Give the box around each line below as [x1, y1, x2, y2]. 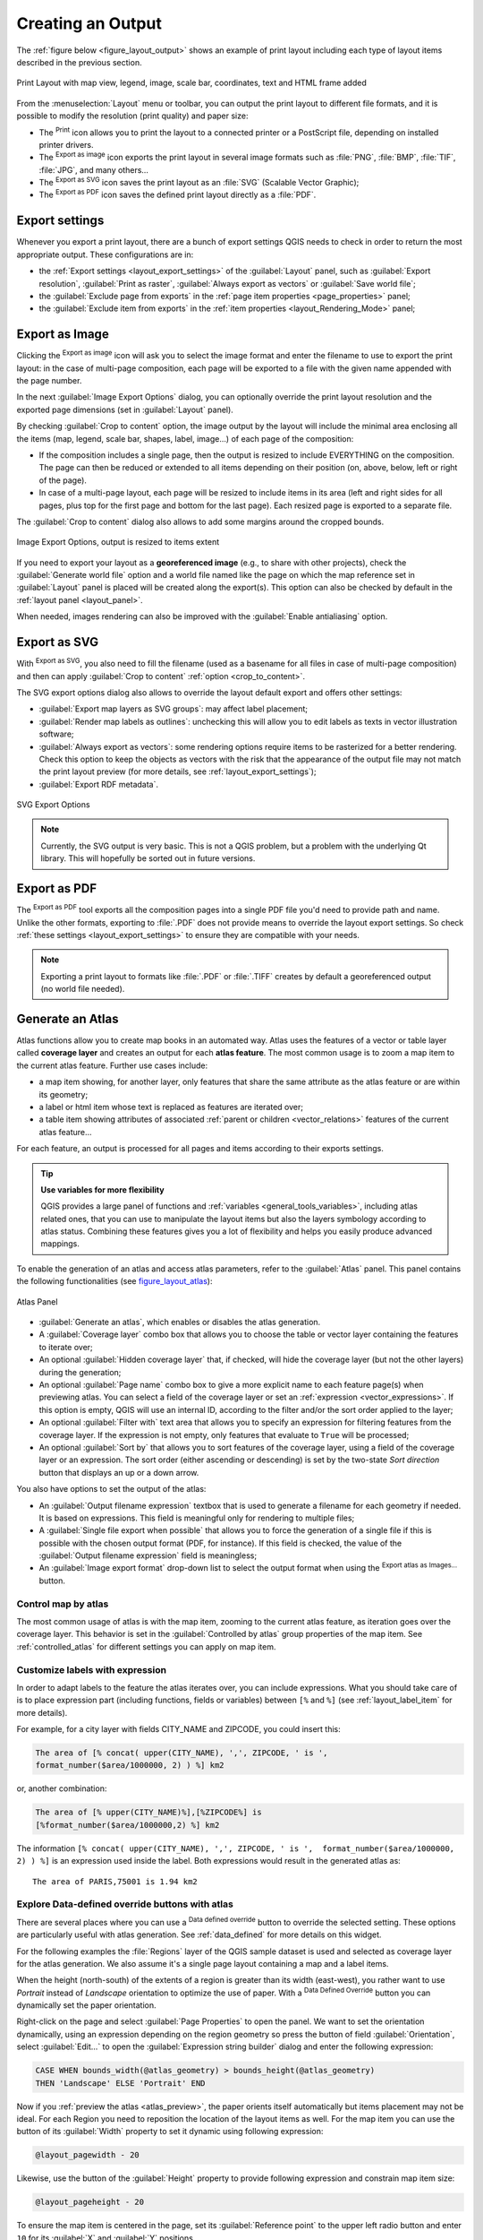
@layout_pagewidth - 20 [35, 2150, 140, 2160]
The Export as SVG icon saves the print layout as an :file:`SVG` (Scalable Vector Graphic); [38, 176, 360, 188]
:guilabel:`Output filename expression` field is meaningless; [38, 1550, 258, 1561]
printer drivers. [38, 139, 94, 150]
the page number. [16, 375, 82, 385]
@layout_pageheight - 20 [35, 2197, 145, 2208]
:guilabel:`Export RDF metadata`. [38, 779, 158, 789]
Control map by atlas [16, 1598, 109, 1610]
